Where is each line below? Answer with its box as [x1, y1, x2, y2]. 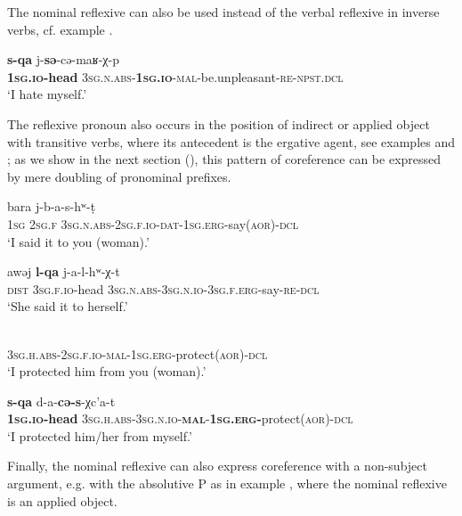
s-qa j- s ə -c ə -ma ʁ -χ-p [7, 50, 120, 69]
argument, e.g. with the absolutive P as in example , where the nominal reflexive [7, 474, 447, 493]
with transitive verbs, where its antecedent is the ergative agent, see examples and [7, 132, 455, 151]
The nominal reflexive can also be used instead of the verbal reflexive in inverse [7, 3, 440, 20]
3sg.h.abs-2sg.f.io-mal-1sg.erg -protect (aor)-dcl [7, 344, 268, 363]
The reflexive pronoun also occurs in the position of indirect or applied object [7, 114, 430, 133]
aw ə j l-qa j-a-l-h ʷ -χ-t [7, 262, 120, 281]
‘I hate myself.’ [7, 85, 87, 103]
